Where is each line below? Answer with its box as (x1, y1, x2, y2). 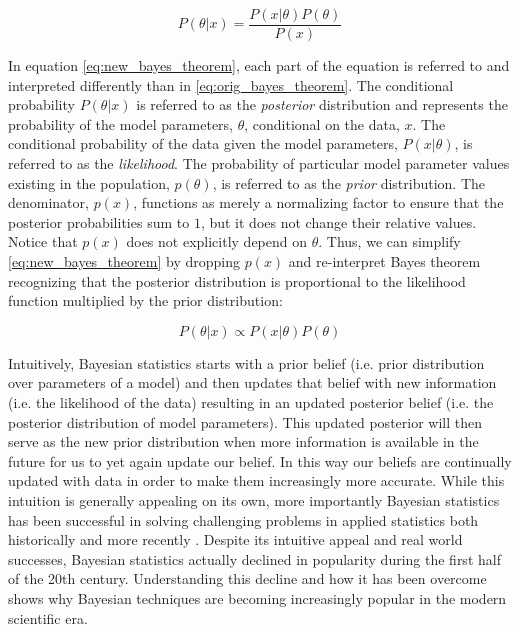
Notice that (8, 231, 78, 252)
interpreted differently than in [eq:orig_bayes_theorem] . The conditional (8, 74, 454, 95)
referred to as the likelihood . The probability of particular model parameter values (8, 153, 510, 174)
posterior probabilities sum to (8, 211, 190, 232)
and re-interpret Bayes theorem (288, 251, 481, 271)
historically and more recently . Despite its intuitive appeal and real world (8, 529, 463, 550)
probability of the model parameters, (8, 113, 233, 134)
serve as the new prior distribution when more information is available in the (8, 431, 479, 452)
